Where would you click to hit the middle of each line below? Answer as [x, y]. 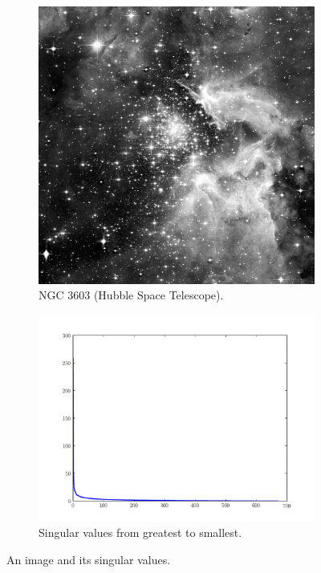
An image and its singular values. [89, 559]
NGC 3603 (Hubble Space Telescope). [131, 295]
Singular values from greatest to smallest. [140, 532]
